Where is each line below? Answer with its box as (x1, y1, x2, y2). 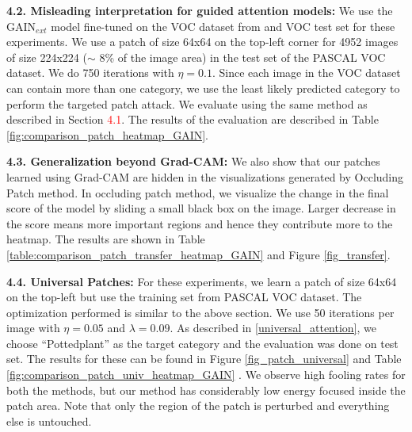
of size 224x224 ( (6, 48, 87, 65)
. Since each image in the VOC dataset (212, 64, 401, 81)
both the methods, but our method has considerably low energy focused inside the (6, 381, 406, 398)
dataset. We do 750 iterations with (6, 64, 174, 81)
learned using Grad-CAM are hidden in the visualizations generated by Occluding (6, 168, 404, 185)
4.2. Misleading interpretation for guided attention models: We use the (6, 2, 393, 18)
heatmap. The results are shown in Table (6, 231, 205, 247)
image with (6, 319, 60, 336)
